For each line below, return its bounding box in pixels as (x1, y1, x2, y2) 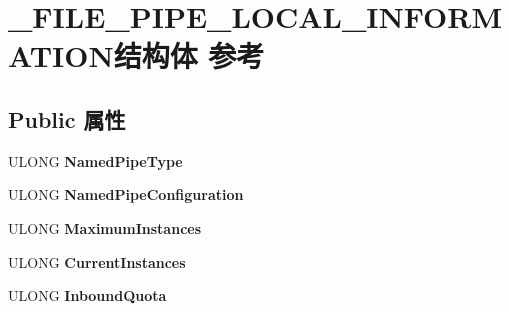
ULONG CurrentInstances (8, 251, 186, 272)
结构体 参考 (113, 35, 265, 76)
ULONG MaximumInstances (8, 217, 202, 238)
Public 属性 (8, 103, 126, 134)
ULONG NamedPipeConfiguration (8, 184, 244, 205)
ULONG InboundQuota (8, 285, 167, 306)
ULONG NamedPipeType (8, 150, 183, 171)
